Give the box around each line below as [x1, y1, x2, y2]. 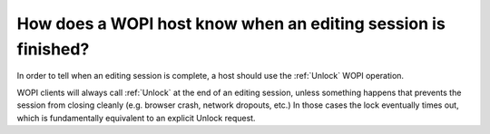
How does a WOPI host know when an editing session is [16, 14, 446, 33]
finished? [16, 39, 90, 59]
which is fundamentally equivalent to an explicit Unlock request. [16, 112, 256, 123]
